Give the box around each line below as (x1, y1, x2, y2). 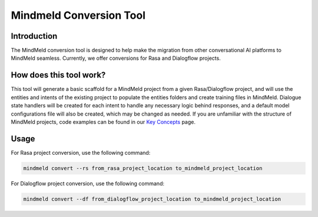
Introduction (11, 31, 58, 41)
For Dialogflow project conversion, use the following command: (11, 179, 165, 187)
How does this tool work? (11, 70, 106, 80)
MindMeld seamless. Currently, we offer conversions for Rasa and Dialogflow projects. (11, 55, 221, 62)
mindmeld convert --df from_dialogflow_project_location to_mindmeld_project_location (23, 195, 281, 202)
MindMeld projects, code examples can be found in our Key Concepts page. (11, 118, 196, 126)
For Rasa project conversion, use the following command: (11, 149, 151, 156)
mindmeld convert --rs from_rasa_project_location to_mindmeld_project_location (23, 165, 263, 171)
